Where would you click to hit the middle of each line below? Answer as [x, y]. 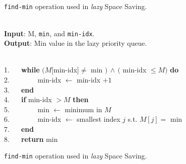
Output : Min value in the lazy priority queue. [75, 43]
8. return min [31, 139]
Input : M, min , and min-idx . [49, 33]
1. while [22, 70]
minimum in [83, 109]
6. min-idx [33, 119]
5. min [27, 109]
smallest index [99, 119]
